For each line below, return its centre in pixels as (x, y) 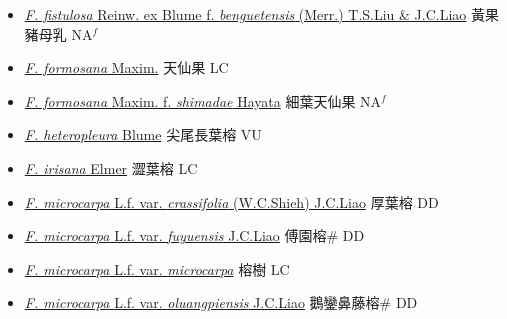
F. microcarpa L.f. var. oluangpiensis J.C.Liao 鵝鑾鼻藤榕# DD (221, 302)
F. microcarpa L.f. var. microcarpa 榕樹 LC (157, 268)
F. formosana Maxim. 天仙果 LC (126, 67)
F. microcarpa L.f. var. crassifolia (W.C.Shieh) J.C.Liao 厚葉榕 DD (231, 201)
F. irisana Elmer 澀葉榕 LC (111, 167)
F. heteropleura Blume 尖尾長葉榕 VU (143, 134)
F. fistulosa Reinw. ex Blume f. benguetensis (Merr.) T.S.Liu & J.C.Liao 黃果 (262, 14)
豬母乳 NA (58, 33)
